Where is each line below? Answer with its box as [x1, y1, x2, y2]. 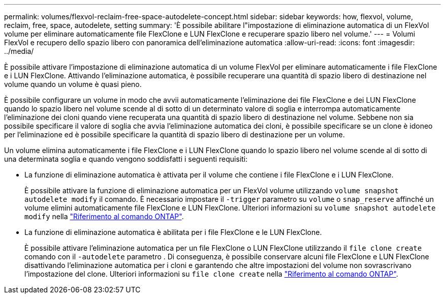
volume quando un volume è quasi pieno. [4, 80, 142, 88]
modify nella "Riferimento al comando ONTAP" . [24, 212, 184, 221]
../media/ [4, 47, 34, 55]
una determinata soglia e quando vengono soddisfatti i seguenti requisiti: [4, 155, 248, 163]
